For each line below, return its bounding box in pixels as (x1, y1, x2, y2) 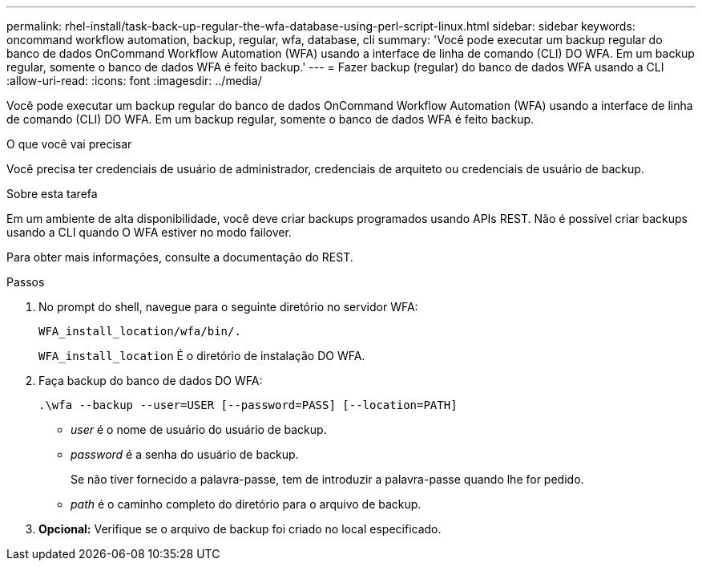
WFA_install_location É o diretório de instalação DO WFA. (38, 349, 365, 362)
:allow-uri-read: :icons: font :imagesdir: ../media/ (6, 74, 262, 87)
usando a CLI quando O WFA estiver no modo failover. (6, 225, 292, 239)
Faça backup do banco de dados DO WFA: (38, 374, 263, 387)
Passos (6, 275, 45, 289)
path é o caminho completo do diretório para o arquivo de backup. (71, 497, 422, 511)
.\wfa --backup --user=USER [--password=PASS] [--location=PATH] (38, 399, 458, 411)
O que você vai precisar (6, 137, 132, 151)
